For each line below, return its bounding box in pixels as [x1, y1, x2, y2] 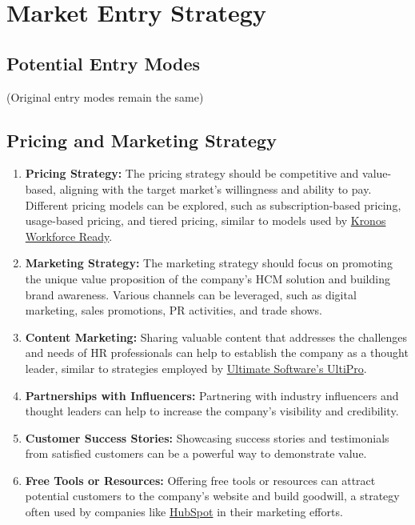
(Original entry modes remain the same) [6, 88, 204, 105]
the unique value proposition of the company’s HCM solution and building [25, 270, 390, 287]
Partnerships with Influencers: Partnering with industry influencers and [25, 387, 399, 403]
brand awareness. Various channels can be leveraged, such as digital [25, 286, 357, 303]
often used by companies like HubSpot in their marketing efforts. [25, 503, 343, 520]
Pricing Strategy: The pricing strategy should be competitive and [25, 165, 359, 182]
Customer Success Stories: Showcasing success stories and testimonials [25, 429, 389, 446]
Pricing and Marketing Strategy [6, 127, 277, 152]
